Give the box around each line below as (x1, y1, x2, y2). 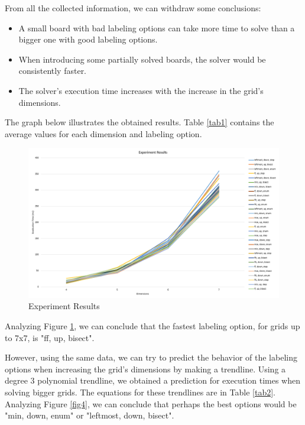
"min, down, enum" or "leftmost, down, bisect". (5, 409, 174, 421)
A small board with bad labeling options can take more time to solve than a (18, 21, 295, 34)
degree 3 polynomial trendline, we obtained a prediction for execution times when (5, 374, 300, 387)
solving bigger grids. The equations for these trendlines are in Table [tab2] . (5, 385, 275, 398)
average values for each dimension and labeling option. (5, 127, 202, 139)
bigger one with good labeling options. (18, 33, 158, 46)
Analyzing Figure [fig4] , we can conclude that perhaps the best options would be (5, 397, 297, 410)
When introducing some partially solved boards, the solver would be (18, 53, 266, 65)
